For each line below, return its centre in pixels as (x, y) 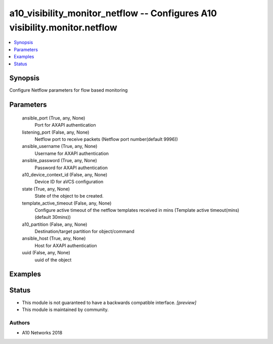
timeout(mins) (225, 210)
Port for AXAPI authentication (65, 125)
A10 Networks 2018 (42, 333)
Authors (20, 323)
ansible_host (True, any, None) (54, 239)
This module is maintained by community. (65, 310)
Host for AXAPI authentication (66, 245)
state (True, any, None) (46, 189)
